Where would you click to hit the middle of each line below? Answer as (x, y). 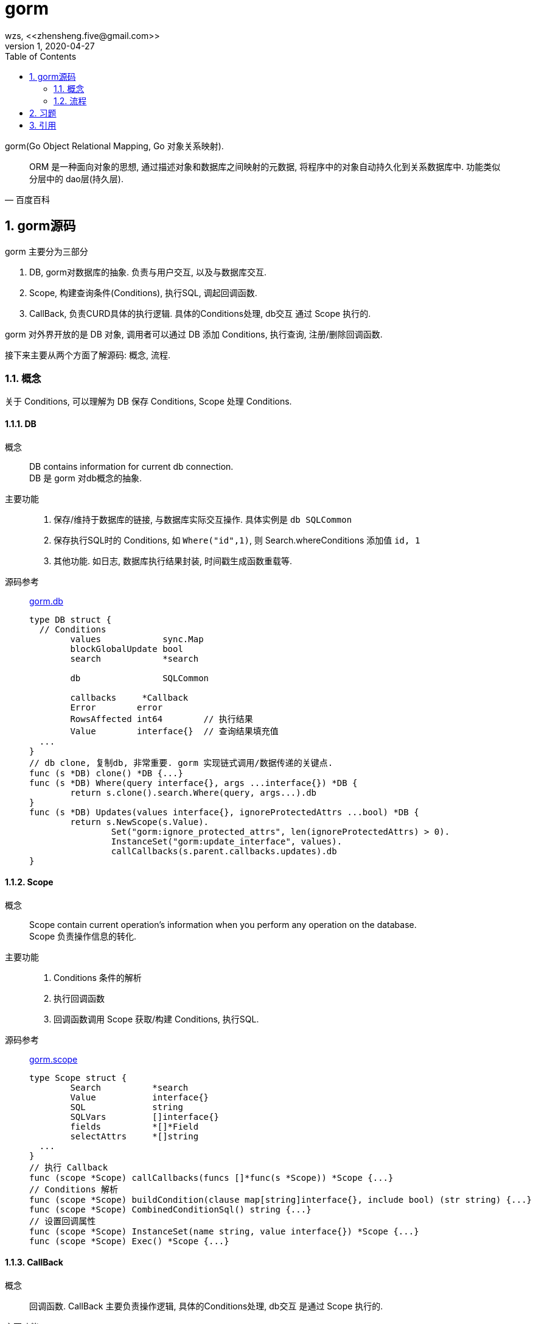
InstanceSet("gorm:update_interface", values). (227, 841)
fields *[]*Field (134, 1126)
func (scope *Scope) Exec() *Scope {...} (129, 1241)
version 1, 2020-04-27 (50, 46)
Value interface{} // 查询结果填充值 (174, 731)
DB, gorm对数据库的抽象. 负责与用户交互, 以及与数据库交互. (148, 272)
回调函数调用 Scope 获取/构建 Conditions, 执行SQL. (156, 1019)
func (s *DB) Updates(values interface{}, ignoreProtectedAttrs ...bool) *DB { (224, 812)
